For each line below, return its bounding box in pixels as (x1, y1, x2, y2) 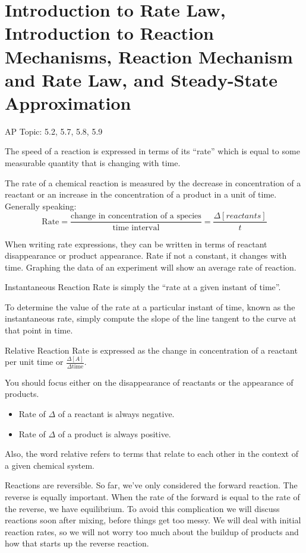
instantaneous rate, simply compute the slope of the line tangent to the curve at (5, 312, 296, 325)
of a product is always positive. (58, 427, 171, 440)
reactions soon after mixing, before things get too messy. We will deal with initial (5, 514, 301, 526)
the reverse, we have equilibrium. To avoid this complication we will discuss (5, 502, 280, 514)
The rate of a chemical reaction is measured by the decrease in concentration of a (5, 176, 301, 189)
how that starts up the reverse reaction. (5, 537, 149, 549)
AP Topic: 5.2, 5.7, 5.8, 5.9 (5, 125, 103, 137)
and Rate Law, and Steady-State (5, 67, 277, 91)
